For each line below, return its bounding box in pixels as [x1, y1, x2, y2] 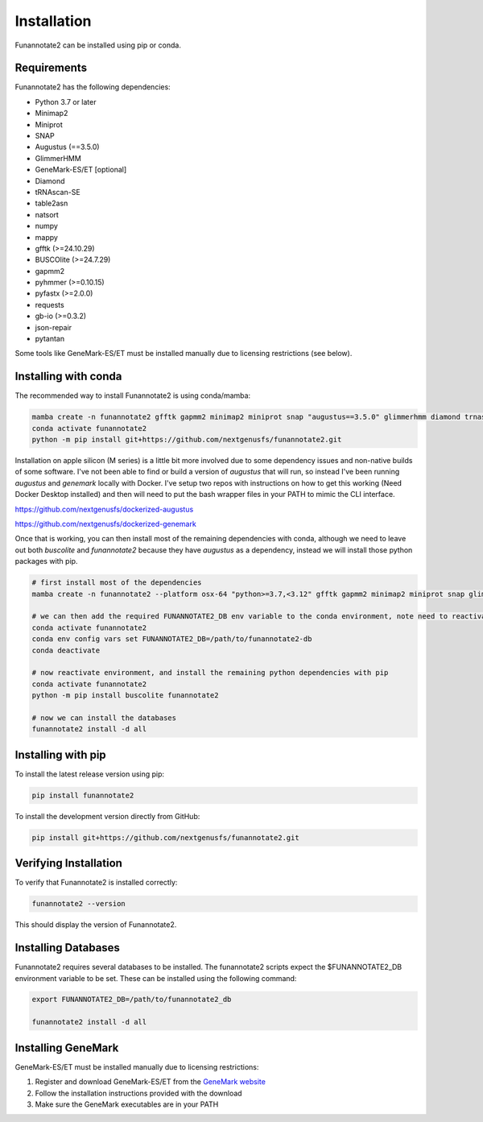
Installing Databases [14, 941, 121, 954]
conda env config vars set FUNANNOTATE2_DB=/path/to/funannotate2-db [31, 635, 312, 644]
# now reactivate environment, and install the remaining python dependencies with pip [31, 669, 389, 677]
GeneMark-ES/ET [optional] [35, 165, 127, 175]
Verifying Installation [14, 856, 122, 870]
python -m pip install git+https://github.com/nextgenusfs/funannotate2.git [31, 435, 342, 445]
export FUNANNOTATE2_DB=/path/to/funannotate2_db [31, 995, 232, 1004]
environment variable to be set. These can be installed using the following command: [14, 973, 297, 983]
